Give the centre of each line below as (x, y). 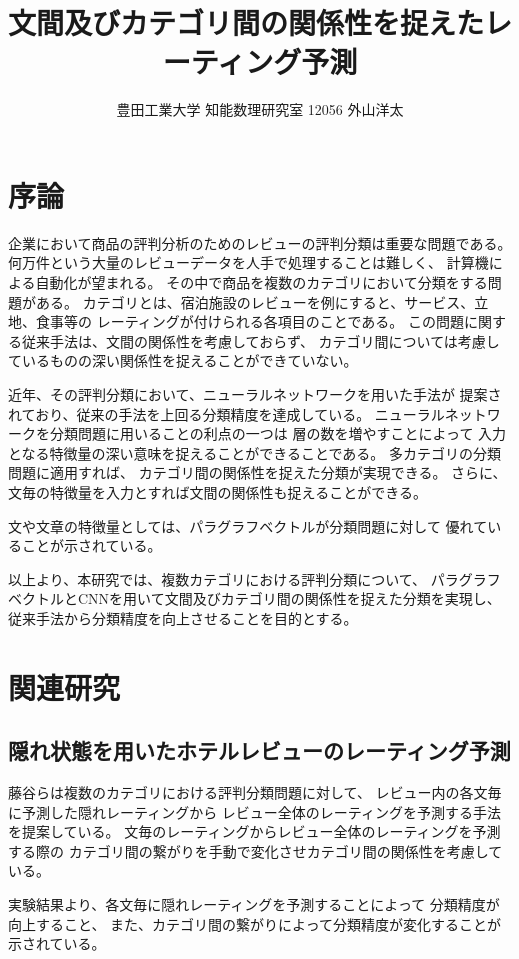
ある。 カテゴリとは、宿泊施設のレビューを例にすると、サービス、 (255, 301)
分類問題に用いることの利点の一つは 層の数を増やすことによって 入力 (278, 433)
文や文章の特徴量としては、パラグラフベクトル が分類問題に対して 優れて (248, 525)
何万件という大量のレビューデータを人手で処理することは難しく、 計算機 (248, 262)
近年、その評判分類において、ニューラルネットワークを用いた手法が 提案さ (255, 394)
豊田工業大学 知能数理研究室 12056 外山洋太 (260, 109)
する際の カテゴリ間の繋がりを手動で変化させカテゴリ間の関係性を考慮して (255, 850)
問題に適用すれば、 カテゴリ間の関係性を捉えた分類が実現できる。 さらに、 (257, 472)
